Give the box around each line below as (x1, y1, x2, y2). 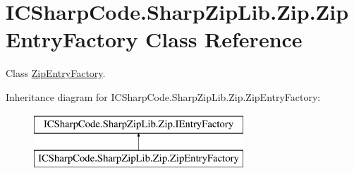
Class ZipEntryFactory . (6, 66, 106, 80)
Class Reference (145, 25, 303, 54)
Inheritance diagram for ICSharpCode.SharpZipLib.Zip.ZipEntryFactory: (6, 89, 321, 104)
